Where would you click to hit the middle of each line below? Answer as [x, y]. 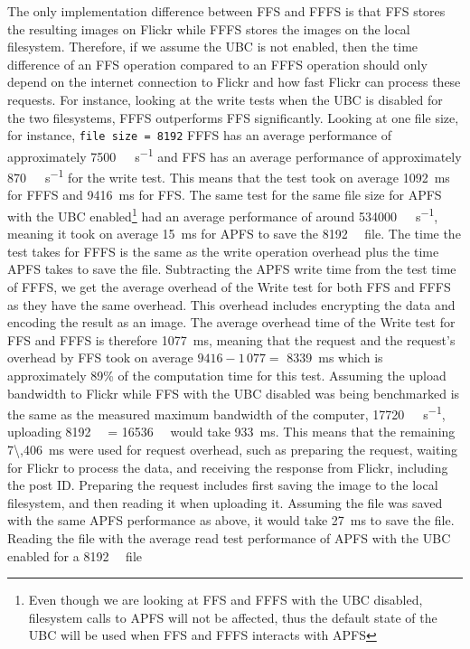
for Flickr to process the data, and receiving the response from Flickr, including [228, 467]
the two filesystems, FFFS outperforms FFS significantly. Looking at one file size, [233, 117]
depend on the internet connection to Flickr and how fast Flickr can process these [234, 82]
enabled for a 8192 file [75, 555]
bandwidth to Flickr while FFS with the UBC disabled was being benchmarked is [234, 393]
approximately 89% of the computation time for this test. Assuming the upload [227, 375]
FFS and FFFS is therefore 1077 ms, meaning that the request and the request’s [231, 339]
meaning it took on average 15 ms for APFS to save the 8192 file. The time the [234, 234]
